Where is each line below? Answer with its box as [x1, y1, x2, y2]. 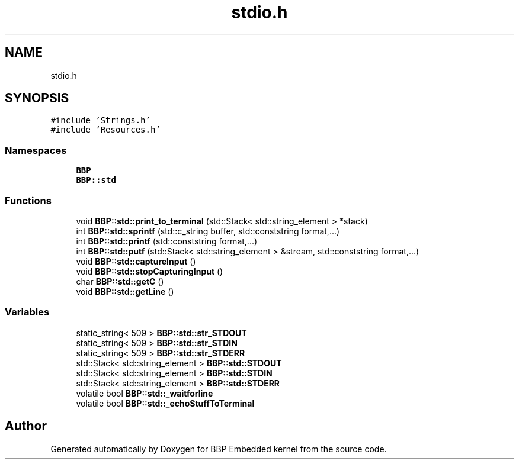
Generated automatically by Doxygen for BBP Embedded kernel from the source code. [50, 443, 387, 454]
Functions [5, 194, 52, 207]
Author [5, 418, 47, 434]
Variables [5, 306, 50, 318]
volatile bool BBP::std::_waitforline [76, 388, 213, 398]
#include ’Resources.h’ [50, 125, 161, 135]
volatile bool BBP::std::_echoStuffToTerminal [76, 398, 255, 408]
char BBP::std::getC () [76, 276, 164, 286]
